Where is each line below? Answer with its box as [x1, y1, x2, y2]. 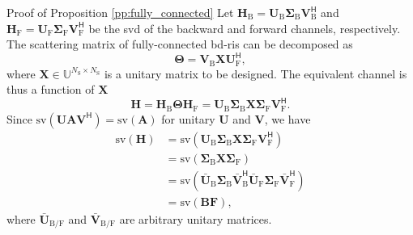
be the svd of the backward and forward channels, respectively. [88, 19, 401, 36]
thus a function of [6, 81, 95, 98]
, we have [264, 110, 311, 127]
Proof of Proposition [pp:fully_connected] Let [6, 4, 234, 20]
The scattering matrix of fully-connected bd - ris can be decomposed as [6, 36, 353, 52]
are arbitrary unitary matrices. [119, 211, 272, 227]
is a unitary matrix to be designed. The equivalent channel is [104, 65, 407, 82]
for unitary [161, 110, 215, 127]
